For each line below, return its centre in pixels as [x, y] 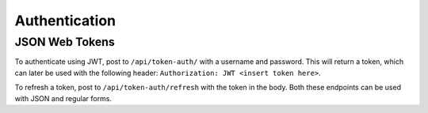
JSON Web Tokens [65, 42]
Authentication [65, 21]
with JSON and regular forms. [63, 98]
